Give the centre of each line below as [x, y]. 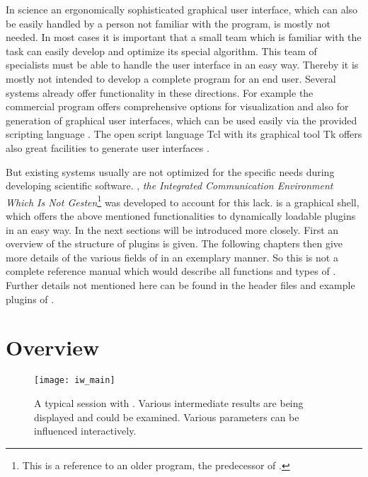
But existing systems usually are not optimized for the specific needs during [170, 171]
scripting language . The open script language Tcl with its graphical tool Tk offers [184, 134]
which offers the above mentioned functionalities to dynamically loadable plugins [181, 215]
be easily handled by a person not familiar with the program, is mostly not [168, 23]
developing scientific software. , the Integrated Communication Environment [169, 185]
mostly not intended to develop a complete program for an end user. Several [171, 78]
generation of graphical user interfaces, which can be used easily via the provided [182, 120]
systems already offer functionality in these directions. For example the [160, 92]
